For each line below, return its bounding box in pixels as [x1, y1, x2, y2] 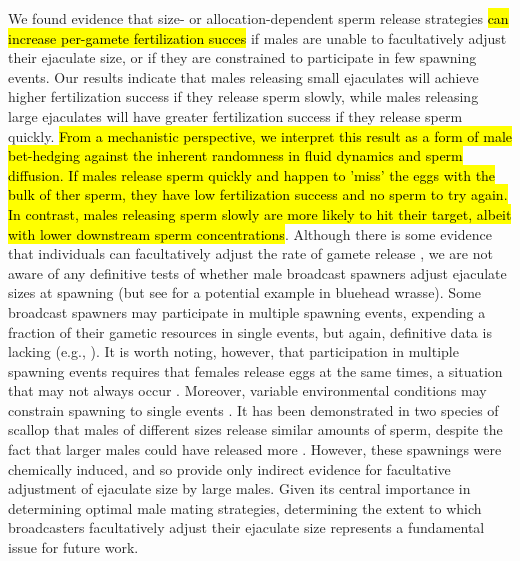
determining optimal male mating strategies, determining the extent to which [8, 497, 482, 518]
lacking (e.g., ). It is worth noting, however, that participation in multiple [8, 341, 459, 362]
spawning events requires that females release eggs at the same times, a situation [8, 360, 503, 381]
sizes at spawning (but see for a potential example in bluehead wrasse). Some [8, 282, 482, 303]
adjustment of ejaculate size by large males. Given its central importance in [8, 478, 471, 499]
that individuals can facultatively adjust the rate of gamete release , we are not [8, 243, 493, 264]
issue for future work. [8, 537, 139, 558]
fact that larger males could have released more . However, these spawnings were [8, 439, 502, 460]
